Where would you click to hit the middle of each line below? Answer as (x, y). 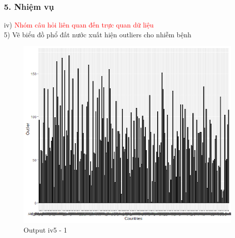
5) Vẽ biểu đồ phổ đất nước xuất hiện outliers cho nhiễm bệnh (98, 34)
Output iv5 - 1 (46, 229)
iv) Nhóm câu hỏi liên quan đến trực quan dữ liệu (79, 25)
